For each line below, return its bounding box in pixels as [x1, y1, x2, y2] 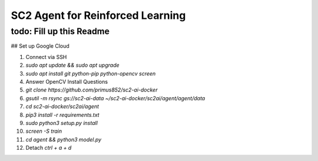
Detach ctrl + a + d [25, 144, 72, 152]
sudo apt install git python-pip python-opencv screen [25, 70, 156, 77]
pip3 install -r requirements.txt [25, 111, 100, 118]
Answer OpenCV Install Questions [25, 78, 108, 85]
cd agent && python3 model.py [25, 136, 102, 143]
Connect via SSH [25, 53, 67, 60]
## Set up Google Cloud [11, 42, 70, 50]
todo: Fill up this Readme [11, 26, 110, 37]
